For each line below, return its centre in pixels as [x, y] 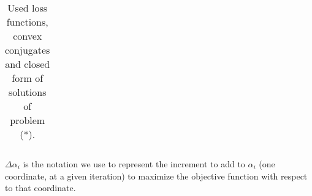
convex [28, 36]
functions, [27, 22]
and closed [28, 64]
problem [28, 120]
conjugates [28, 50]
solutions [27, 92]
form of [28, 78]
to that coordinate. [40, 188]
